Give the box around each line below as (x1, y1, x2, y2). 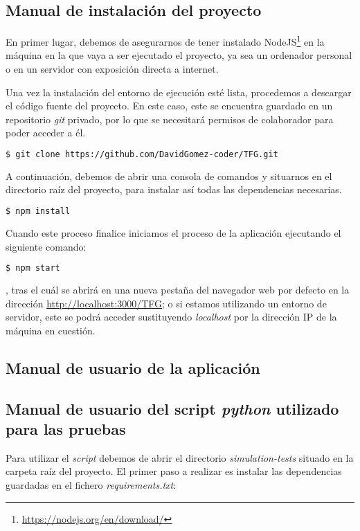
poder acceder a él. (6, 125, 86, 140)
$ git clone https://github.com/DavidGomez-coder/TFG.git (6, 150, 278, 160)
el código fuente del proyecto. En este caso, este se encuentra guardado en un (6, 98, 333, 113)
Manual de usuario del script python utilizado (6, 397, 339, 419)
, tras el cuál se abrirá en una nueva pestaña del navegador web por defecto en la (6, 282, 350, 297)
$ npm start (6, 263, 60, 273)
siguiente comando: (6, 239, 87, 253)
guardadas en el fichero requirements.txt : (6, 477, 177, 492)
